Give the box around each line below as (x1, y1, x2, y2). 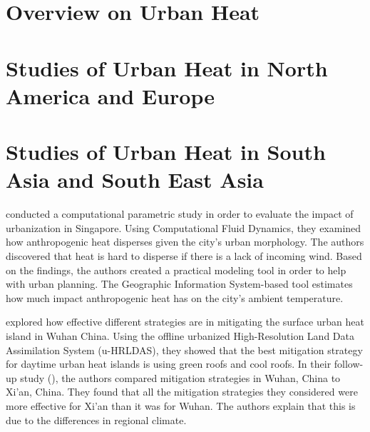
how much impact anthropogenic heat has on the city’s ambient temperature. (6, 290, 344, 305)
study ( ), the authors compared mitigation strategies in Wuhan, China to (20, 370, 341, 385)
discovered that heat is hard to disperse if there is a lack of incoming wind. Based (6, 248, 362, 263)
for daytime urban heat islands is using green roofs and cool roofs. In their (6, 356, 332, 371)
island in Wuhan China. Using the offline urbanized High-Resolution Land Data (6, 328, 354, 343)
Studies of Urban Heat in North (6, 53, 328, 82)
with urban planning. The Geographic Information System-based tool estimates (6, 276, 353, 291)
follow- (334, 356, 364, 371)
